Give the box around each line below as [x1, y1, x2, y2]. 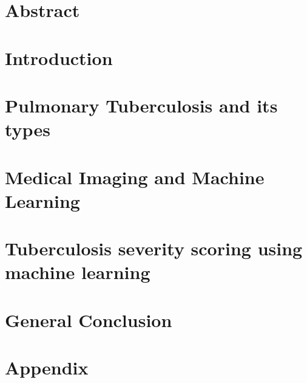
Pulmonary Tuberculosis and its [5, 92, 278, 117]
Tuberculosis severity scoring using [5, 236, 303, 261]
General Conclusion [5, 307, 172, 332]
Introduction [5, 45, 113, 70]
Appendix [5, 355, 89, 379]
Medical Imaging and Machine [5, 164, 265, 189]
